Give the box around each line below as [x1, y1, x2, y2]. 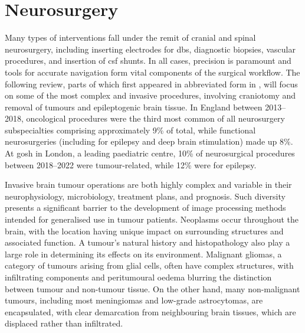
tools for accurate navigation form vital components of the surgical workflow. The [5, 66, 300, 78]
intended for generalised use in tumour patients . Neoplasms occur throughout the [5, 213, 299, 226]
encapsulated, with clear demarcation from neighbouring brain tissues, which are [5, 305, 296, 318]
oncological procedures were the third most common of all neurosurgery [26, 112, 285, 125]
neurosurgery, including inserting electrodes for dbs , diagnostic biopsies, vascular [5, 43, 296, 55]
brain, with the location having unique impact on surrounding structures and [5, 224, 284, 237]
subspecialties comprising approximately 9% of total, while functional [5, 123, 256, 136]
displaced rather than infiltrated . [5, 317, 123, 329]
